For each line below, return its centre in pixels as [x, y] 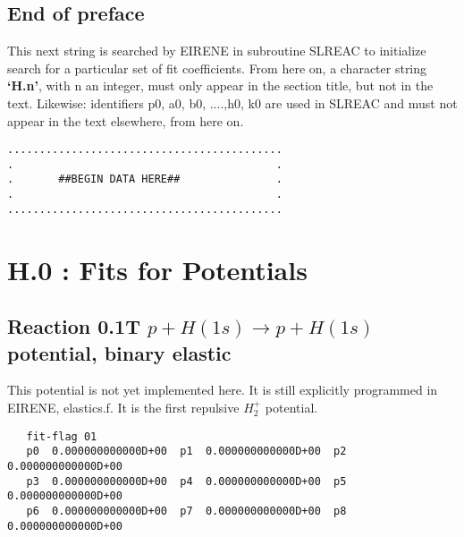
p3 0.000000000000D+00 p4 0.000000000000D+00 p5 [186, 481]
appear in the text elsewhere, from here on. [126, 120]
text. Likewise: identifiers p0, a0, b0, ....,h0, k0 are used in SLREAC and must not [232, 102]
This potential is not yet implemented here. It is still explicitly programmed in [223, 390]
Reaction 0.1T [74, 326]
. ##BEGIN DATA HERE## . [145, 179]
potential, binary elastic [119, 352]
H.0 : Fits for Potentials [157, 269]
